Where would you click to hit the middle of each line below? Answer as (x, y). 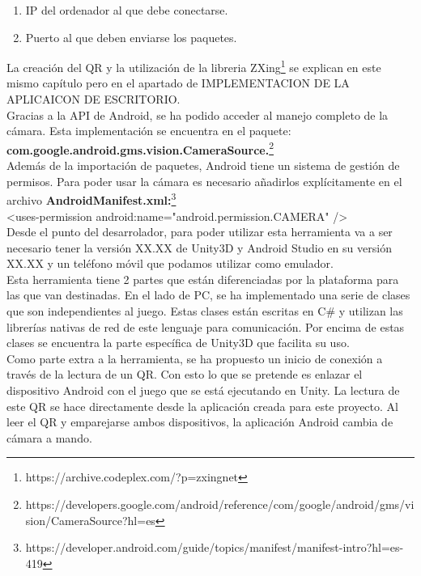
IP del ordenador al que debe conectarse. (127, 10)
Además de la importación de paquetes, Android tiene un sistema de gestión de (203, 165)
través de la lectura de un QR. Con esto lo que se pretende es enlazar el (185, 374)
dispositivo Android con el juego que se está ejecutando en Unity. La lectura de (203, 390)
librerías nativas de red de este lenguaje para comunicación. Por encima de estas (206, 326)
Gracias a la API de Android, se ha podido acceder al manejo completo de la (198, 114)
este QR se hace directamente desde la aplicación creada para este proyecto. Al (202, 406)
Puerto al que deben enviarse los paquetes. (131, 37)
